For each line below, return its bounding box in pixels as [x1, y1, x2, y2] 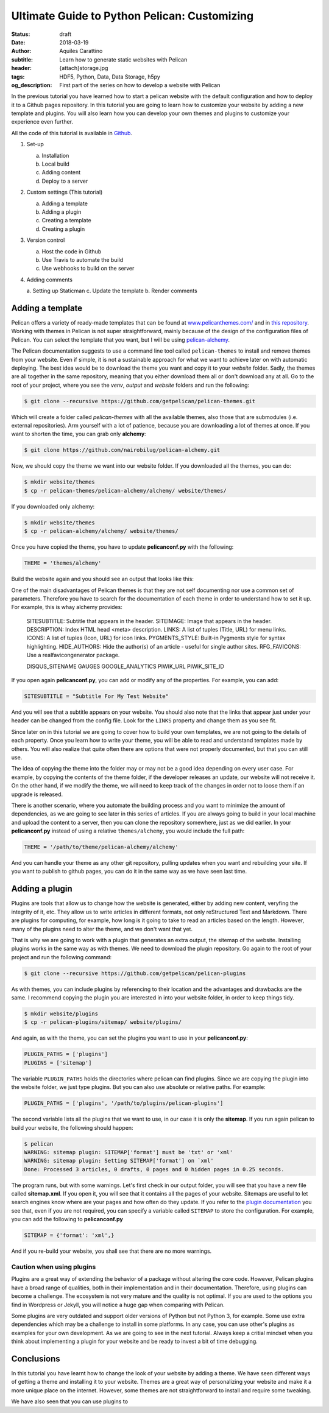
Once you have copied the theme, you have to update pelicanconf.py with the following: [11, 543, 234, 551]
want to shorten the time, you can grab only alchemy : [11, 430, 146, 438]
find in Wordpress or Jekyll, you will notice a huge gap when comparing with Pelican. [11, 1301, 225, 1308]
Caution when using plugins [11, 1263, 96, 1271]
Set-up [26, 141, 44, 148]
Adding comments [26, 276, 73, 283]
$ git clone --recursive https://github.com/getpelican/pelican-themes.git [24, 398, 256, 404]
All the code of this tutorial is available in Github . [11, 129, 133, 136]
